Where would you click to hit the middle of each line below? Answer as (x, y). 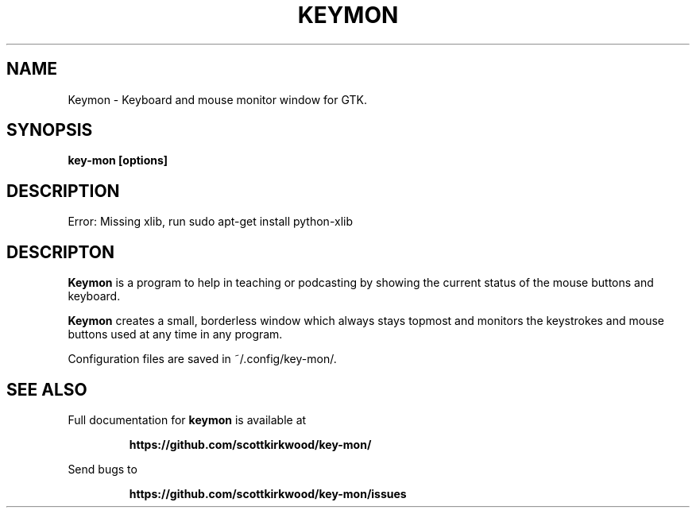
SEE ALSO (47, 389)
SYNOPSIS (50, 130)
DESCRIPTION (63, 191)
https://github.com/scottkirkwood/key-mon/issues (268, 493)
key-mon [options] (118, 160)
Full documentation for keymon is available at (187, 419)
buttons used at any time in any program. (175, 334)
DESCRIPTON (61, 252)
